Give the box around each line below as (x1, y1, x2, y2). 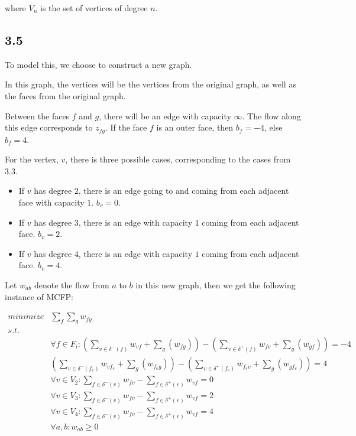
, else (264, 121, 283, 134)
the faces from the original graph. (5, 89, 126, 102)
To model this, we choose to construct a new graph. (5, 58, 192, 70)
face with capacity (18, 196, 85, 208)
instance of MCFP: (5, 290, 73, 302)
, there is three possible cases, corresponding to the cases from (65, 153, 291, 165)
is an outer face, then (156, 121, 234, 134)
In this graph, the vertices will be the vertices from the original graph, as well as (5, 78, 296, 90)
